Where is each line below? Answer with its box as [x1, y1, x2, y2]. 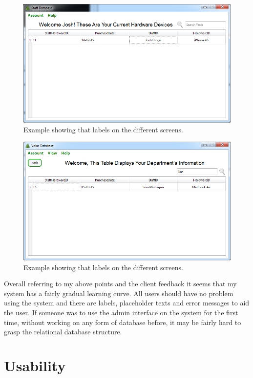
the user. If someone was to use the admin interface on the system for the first [4, 307, 238, 318]
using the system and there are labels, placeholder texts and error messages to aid [4, 298, 250, 308]
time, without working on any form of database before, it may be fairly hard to [4, 317, 241, 327]
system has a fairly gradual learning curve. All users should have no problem [4, 288, 233, 298]
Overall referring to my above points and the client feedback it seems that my [4, 278, 237, 289]
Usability [4, 355, 66, 375]
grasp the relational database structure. [4, 327, 122, 337]
